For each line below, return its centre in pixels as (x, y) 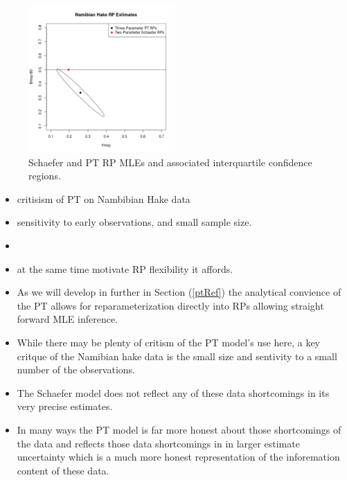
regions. (45, 176)
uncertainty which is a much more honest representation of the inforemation (178, 457)
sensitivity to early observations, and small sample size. (134, 222)
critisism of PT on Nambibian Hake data (104, 198)
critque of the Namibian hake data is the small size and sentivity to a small (177, 356)
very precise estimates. (65, 406)
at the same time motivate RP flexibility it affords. (125, 268)
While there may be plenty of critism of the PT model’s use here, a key (169, 342)
